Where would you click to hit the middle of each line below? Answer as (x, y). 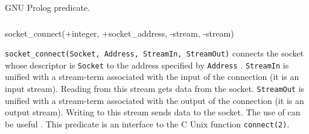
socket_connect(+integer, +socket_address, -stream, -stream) (119, 33)
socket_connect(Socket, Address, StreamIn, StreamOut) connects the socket (154, 53)
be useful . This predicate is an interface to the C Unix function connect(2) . (147, 123)
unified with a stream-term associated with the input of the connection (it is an (152, 77)
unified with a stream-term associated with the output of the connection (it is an (154, 100)
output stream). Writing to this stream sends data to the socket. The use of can (153, 112)
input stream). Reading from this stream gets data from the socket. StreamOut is (155, 89)
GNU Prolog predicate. (48, 7)
